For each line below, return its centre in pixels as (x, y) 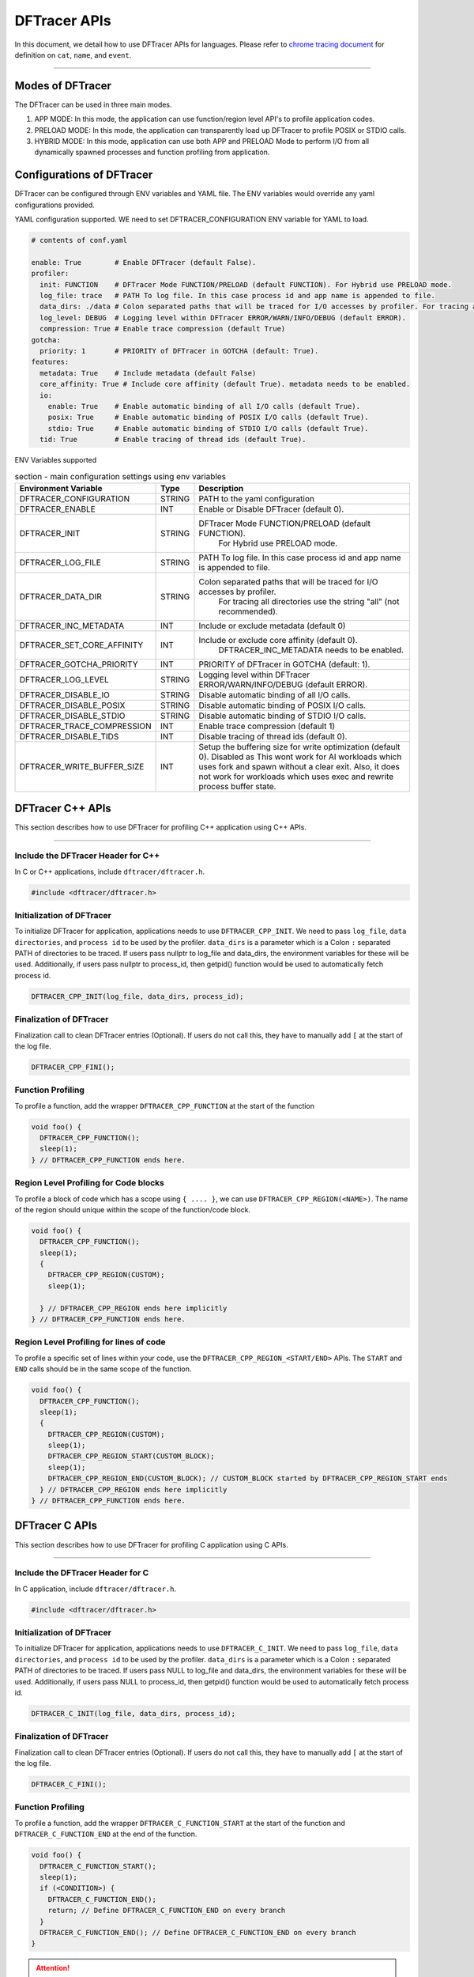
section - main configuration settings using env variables (120, 476)
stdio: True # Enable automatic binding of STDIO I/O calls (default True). (208, 428)
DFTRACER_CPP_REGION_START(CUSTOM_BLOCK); (131, 1456)
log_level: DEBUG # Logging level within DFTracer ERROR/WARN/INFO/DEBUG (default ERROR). (223, 318)
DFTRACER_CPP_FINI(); (73, 1067)
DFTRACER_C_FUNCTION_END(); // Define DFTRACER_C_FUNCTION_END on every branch (198, 1932)
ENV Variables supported (56, 460)
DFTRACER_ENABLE (58, 508)
